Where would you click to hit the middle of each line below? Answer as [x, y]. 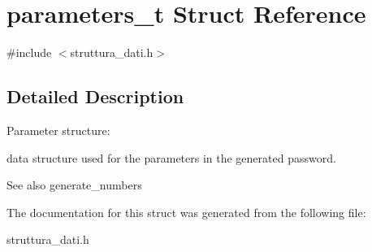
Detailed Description [95, 96]
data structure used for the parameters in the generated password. [171, 157]
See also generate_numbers [74, 185]
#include [29, 52]
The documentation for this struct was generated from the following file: [186, 212]
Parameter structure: [58, 130]
